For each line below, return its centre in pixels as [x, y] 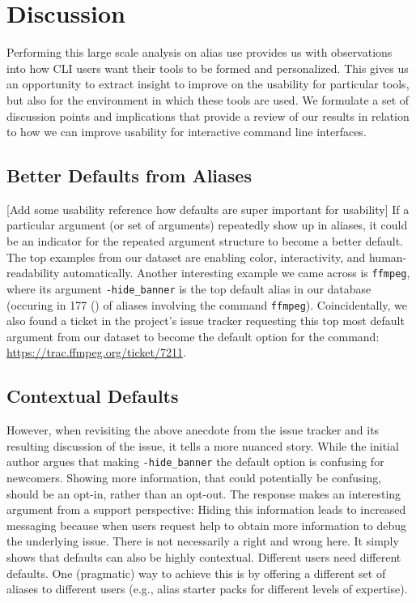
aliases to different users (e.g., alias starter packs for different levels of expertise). [207, 589]
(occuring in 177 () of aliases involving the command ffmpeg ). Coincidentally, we [207, 304]
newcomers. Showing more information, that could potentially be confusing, [194, 478]
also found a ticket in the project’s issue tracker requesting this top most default [206, 321]
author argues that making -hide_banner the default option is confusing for [195, 462]
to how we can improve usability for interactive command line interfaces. [187, 132]
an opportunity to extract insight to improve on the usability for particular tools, [208, 84]
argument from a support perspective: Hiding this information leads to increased [206, 509]
